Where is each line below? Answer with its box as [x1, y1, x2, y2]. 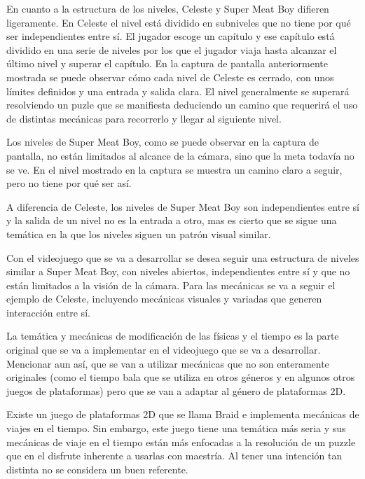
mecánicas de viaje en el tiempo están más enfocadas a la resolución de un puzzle [6, 434, 356, 449]
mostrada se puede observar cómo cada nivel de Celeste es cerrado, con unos [6, 69, 334, 84]
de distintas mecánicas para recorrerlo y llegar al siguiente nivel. [6, 111, 282, 125]
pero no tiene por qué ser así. [6, 176, 132, 190]
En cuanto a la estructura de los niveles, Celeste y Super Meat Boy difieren [6, 1, 329, 15]
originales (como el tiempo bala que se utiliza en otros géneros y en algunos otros [6, 370, 355, 384]
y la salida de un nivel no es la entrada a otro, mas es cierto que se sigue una [6, 213, 337, 228]
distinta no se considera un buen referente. [6, 461, 188, 476]
